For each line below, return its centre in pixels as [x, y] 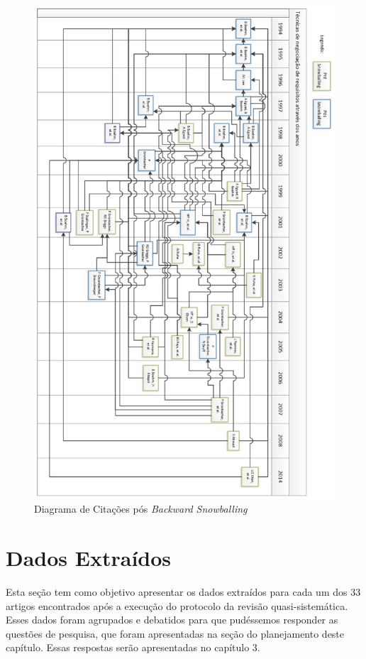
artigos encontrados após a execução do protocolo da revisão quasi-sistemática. [177, 605]
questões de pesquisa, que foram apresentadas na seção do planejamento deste [175, 633]
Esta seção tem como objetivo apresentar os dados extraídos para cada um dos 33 [183, 591]
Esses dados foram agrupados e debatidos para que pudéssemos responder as [172, 620]
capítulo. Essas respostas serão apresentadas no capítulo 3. [133, 647]
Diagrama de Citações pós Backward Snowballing [141, 509]
